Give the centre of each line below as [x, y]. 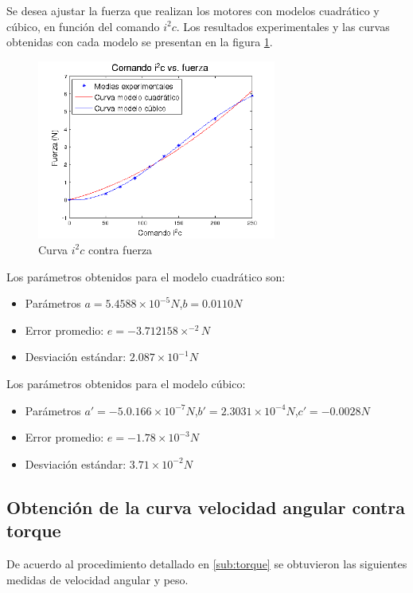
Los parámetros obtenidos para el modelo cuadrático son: [146, 276]
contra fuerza [120, 249]
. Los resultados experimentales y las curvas [283, 26]
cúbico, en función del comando [83, 26]
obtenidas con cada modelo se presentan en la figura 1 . [140, 42]
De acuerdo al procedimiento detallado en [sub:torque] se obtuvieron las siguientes [207, 563]
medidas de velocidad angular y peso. [97, 579]
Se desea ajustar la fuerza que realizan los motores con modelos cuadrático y [193, 10]
